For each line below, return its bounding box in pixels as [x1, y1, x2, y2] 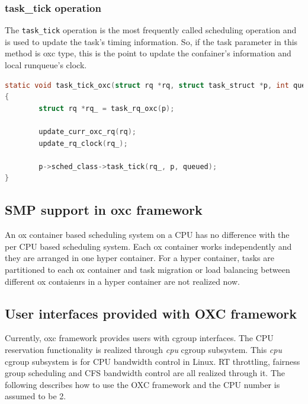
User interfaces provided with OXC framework [5, 304, 297, 322]
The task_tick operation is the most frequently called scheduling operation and [5, 24, 297, 36]
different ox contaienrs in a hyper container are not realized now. [5, 275, 240, 287]
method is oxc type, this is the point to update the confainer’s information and [5, 47, 291, 59]
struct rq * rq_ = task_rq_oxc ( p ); [38, 104, 175, 113]
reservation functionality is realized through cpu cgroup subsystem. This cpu [5, 343, 282, 355]
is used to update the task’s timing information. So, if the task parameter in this [5, 35, 298, 47]
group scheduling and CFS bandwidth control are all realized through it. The [5, 367, 285, 379]
